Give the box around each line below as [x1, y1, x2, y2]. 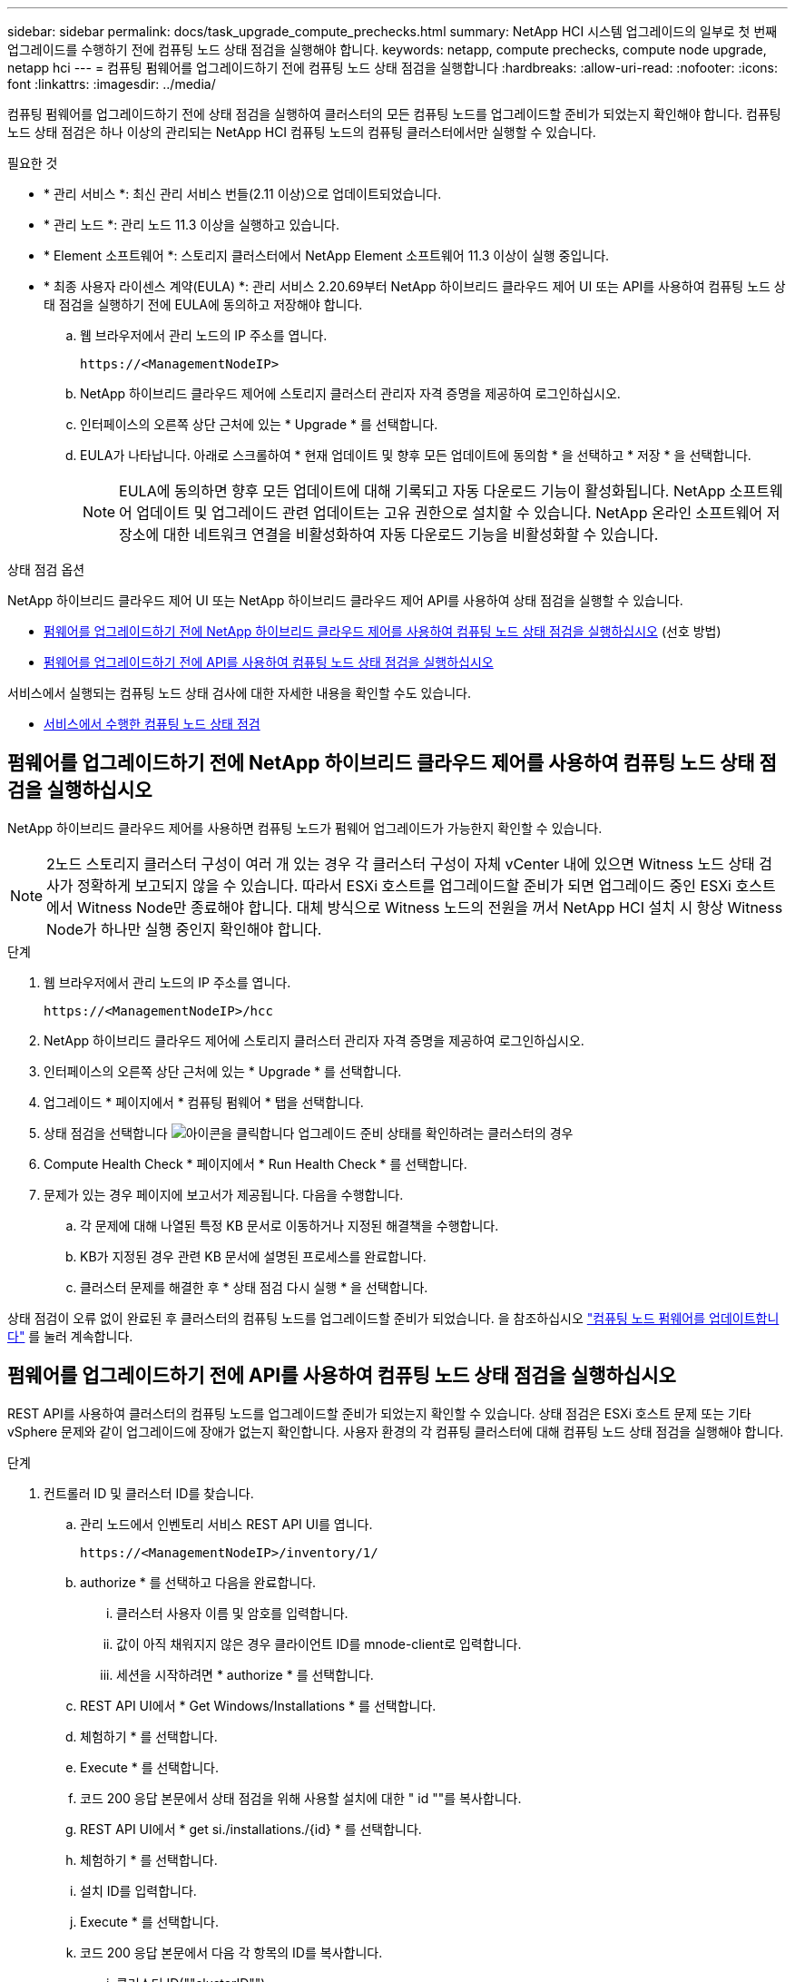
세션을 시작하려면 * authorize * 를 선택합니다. [116, 1666, 374, 1683]
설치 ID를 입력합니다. [80, 1882, 197, 1899]
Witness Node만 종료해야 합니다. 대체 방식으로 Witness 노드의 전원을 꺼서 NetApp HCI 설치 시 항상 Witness [77, 898, 783, 917]
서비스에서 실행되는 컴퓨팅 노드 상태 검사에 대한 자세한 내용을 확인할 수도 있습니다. [7, 685, 472, 701]
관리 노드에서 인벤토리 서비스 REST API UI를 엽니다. [80, 1516, 373, 1532]
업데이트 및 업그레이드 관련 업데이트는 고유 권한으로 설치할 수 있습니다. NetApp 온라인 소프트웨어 [136, 504, 763, 522]
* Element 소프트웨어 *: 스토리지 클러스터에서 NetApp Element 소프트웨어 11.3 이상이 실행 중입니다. [44, 248, 610, 263]
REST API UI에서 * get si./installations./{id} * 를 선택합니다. [80, 1820, 422, 1837]
